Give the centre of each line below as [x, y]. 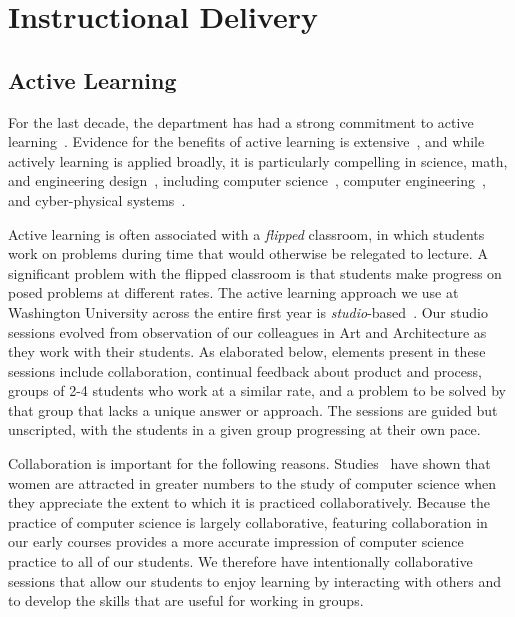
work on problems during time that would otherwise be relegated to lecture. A [248, 253]
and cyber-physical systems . [97, 199]
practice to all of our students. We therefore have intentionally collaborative [240, 561]
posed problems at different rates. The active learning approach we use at [233, 292]
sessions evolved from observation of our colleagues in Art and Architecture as [247, 331]
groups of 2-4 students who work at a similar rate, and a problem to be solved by [257, 390]
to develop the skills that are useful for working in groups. [186, 600]
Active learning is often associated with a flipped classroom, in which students [246, 233]
